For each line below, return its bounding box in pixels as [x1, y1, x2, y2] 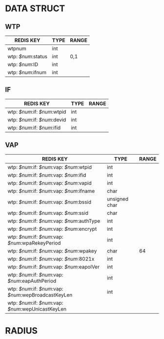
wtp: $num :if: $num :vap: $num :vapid [7, 180, 92, 186]
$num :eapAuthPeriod [7, 277, 57, 284]
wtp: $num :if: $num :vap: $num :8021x [7, 255, 95, 262]
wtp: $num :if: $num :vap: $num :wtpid [7, 163, 92, 170]
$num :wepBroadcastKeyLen [7, 292, 73, 298]
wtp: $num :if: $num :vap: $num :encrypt [7, 226, 97, 232]
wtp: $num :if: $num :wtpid [7, 108, 66, 115]
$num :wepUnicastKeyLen [7, 305, 67, 312]
